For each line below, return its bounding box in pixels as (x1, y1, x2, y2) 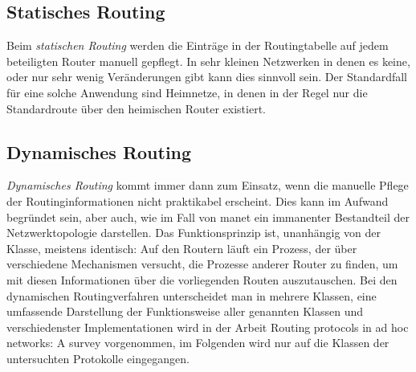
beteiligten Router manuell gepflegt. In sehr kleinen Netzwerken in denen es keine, (6, 52, 410, 69)
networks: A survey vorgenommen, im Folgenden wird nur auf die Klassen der (6, 334, 389, 351)
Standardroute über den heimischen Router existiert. (6, 100, 266, 117)
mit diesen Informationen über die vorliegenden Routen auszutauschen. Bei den (6, 271, 398, 288)
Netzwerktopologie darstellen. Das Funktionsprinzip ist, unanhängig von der (6, 224, 381, 241)
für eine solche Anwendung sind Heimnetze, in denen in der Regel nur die (6, 84, 368, 100)
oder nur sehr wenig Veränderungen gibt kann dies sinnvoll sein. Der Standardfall (6, 68, 408, 85)
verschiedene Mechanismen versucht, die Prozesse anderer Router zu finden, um (6, 255, 398, 272)
